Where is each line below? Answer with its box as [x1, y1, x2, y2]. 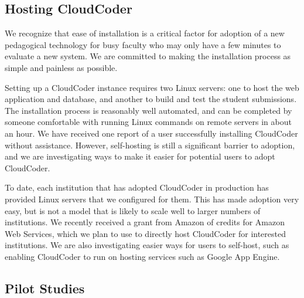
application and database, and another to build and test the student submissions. [5, 93, 297, 105]
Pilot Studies [5, 279, 85, 297]
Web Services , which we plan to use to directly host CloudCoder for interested [5, 227, 286, 239]
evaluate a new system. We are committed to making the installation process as [5, 50, 291, 62]
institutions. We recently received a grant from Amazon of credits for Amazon [5, 216, 285, 228]
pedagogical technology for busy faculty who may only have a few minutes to [5, 38, 281, 50]
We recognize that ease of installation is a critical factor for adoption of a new [5, 27, 285, 39]
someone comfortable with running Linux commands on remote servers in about [5, 116, 292, 128]
